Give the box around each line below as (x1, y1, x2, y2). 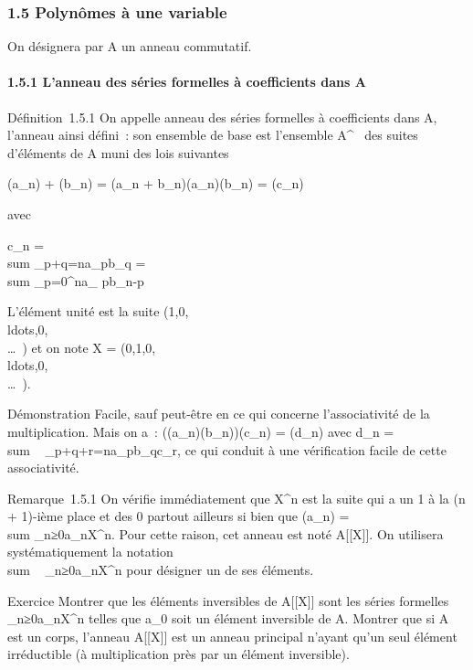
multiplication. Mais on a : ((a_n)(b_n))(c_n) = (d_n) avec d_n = (7, 421, 394, 441)
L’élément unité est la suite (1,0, (7, 302, 189, 321)
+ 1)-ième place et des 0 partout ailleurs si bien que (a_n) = (7, 506, 350, 526)
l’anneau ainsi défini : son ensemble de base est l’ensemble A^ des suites (7, 125, 418, 144)
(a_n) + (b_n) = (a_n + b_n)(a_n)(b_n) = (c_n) (7, 174, 304, 193)
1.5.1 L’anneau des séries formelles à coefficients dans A (7, 72, 366, 91)
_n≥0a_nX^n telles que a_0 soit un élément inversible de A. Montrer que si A (7, 609, 449, 628)
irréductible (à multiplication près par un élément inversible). (7, 644, 350, 664)
